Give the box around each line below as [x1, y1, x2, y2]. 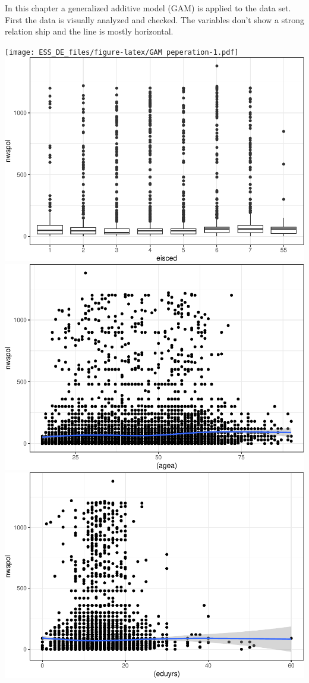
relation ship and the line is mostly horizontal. [5, 25, 174, 37]
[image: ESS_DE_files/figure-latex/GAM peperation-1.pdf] [5, 48, 239, 57]
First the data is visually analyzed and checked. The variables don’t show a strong [5, 13, 304, 26]
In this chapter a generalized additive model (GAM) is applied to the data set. [5, 2, 291, 14]
